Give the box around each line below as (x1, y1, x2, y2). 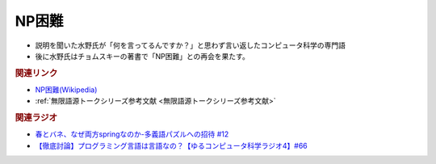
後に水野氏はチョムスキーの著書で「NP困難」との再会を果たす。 (35, 51, 249, 61)
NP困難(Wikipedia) (35, 85, 98, 95)
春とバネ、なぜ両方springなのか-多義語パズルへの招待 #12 (35, 129, 229, 139)
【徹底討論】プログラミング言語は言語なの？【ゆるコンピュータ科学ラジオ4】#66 (35, 141, 308, 150)
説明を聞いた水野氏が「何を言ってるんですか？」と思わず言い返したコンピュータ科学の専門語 (35, 40, 346, 50)
